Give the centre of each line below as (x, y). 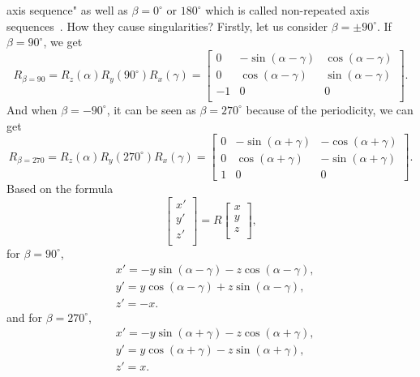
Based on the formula (60, 188)
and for (25, 317)
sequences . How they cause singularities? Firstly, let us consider (167, 26)
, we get (63, 42)
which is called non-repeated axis (287, 10)
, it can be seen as (151, 109)
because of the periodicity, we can (330, 109)
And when (32, 109)
